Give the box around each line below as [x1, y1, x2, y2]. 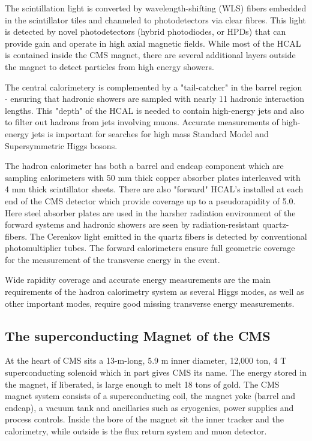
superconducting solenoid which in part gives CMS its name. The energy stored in [5, 366, 307, 379]
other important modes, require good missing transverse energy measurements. [5, 297, 295, 309]
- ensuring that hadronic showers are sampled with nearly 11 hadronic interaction [5, 92, 305, 105]
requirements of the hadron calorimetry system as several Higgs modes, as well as [5, 285, 304, 298]
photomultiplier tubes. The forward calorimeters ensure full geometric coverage [5, 241, 295, 254]
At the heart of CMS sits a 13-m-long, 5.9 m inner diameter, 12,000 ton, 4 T [5, 354, 287, 367]
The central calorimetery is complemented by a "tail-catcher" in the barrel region [5, 80, 302, 93]
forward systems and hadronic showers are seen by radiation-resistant [5, 218, 260, 231]
